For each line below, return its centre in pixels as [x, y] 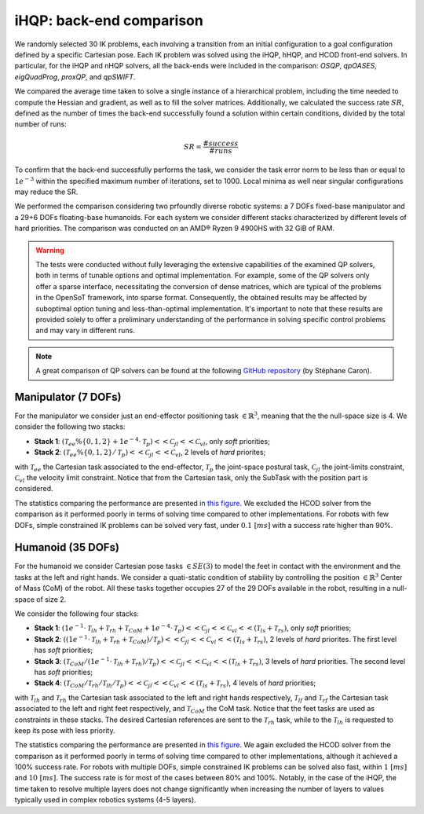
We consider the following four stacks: [77, 614]
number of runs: [40, 124]
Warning [50, 250]
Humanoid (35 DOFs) [67, 547]
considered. [34, 489]
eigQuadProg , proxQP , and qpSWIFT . [75, 77]
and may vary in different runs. [85, 331]
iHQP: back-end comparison [109, 20]
